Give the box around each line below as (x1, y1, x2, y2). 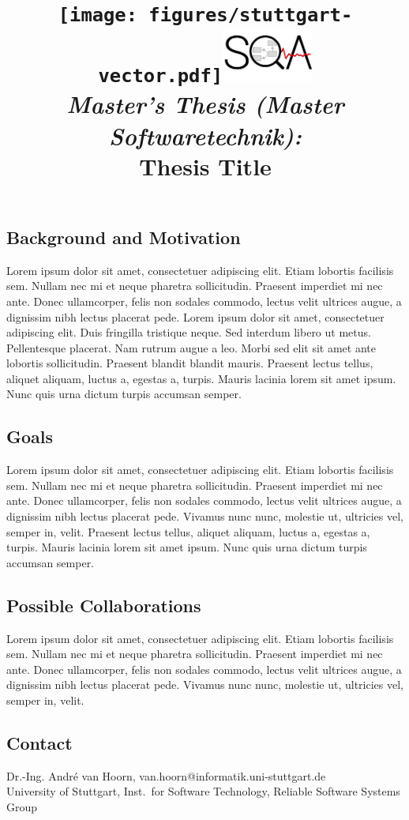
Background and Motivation (6, 224, 241, 249)
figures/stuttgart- (148, 4, 353, 27)
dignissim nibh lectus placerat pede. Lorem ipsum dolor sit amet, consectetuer (6, 308, 385, 325)
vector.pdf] (98, 64, 223, 87)
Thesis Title (139, 149, 272, 182)
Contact (6, 730, 73, 754)
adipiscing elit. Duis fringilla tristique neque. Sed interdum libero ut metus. (6, 324, 371, 340)
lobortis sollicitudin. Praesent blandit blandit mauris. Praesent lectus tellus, (6, 355, 373, 371)
